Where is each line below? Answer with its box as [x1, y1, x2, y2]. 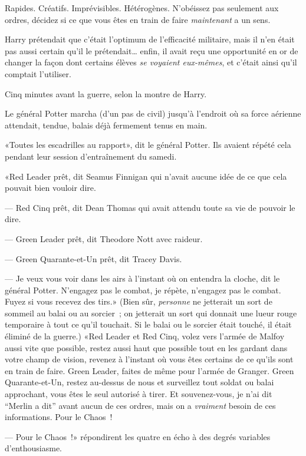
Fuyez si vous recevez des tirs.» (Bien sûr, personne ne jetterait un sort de [5, 295, 272, 308]
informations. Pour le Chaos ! [5, 411, 113, 423]
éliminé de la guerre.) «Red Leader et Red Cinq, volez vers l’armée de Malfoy [5, 330, 285, 342]
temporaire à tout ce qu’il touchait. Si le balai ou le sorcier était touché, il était [5, 318, 292, 331]
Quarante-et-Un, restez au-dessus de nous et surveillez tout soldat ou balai [5, 376, 274, 388]
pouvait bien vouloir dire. [5, 181, 96, 194]
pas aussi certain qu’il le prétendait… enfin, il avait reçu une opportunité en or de [5, 44, 298, 57]
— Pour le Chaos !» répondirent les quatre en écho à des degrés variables [5, 430, 271, 442]
